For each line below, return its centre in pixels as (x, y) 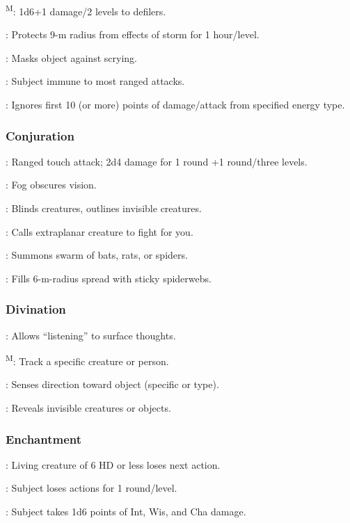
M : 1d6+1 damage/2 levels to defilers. (86, 10)
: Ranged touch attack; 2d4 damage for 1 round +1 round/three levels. (157, 161)
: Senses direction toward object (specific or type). (112, 384)
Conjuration (40, 135)
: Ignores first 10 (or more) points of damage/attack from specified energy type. (175, 105)
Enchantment (44, 438)
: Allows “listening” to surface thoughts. (91, 335)
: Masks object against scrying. (71, 57)
